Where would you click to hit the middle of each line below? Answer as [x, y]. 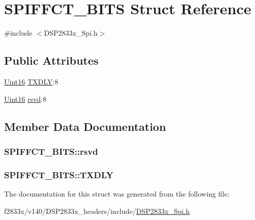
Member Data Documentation [85, 126]
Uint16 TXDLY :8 [31, 81]
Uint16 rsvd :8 [25, 99]
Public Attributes [51, 60]
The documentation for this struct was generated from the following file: [117, 193]
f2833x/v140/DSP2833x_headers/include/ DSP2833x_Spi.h [97, 211]
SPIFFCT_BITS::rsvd [51, 151]
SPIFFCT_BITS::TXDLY [59, 174]
